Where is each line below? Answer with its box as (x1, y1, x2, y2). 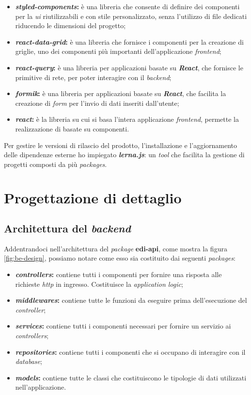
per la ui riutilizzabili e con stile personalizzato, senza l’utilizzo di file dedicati (15, 11, 247, 21)
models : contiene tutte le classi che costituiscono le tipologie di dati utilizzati (15, 372, 247, 382)
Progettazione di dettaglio (4, 187, 182, 207)
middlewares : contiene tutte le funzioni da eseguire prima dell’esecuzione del (15, 295, 247, 305)
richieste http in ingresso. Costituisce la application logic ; (15, 279, 183, 289)
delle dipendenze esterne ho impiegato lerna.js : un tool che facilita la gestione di (4, 149, 245, 160)
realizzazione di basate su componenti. (15, 123, 129, 133)
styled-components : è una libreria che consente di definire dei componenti (15, 1, 240, 11)
